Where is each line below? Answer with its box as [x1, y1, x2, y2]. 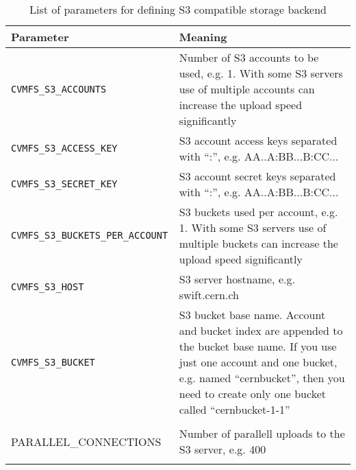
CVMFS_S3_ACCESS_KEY [11, 143, 118, 154]
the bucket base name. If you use [179, 338, 337, 354]
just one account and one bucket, [179, 354, 338, 370]
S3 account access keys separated [179, 132, 338, 148]
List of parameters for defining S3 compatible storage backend [29, 1, 327, 17]
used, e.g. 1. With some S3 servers [179, 65, 343, 81]
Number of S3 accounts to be [179, 49, 319, 65]
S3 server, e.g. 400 [179, 441, 266, 457]
